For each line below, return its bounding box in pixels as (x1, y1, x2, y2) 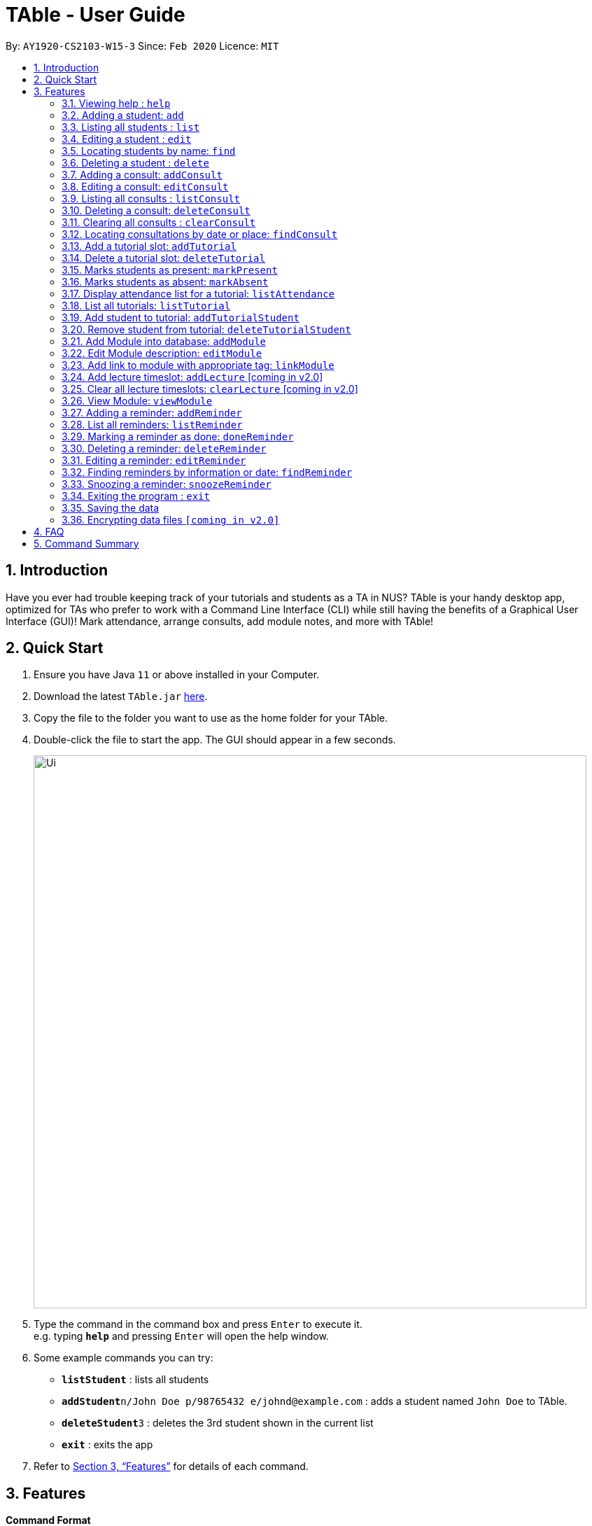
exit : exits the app (62, 1438, 153, 1451)
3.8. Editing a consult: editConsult (62, 180, 229, 192)
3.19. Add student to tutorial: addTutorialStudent (62, 311, 299, 323)
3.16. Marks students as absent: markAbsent (62, 275, 269, 288)
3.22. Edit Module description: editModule (62, 346, 262, 359)
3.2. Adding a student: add (62, 108, 184, 121)
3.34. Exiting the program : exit (62, 489, 210, 502)
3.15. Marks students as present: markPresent (62, 263, 278, 276)
